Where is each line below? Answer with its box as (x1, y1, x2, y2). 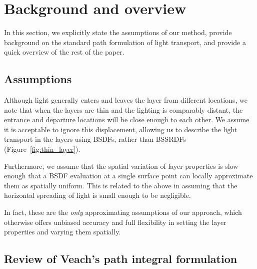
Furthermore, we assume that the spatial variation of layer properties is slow (4, 160, 238, 171)
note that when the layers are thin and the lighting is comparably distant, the (4, 104, 243, 115)
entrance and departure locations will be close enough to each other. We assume (4, 114, 249, 125)
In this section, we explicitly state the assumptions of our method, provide (4, 27, 232, 38)
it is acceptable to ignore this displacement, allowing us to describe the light (4, 124, 237, 134)
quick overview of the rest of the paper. (4, 47, 124, 57)
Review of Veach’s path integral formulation (4, 251, 237, 266)
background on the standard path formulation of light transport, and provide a (4, 37, 246, 47)
